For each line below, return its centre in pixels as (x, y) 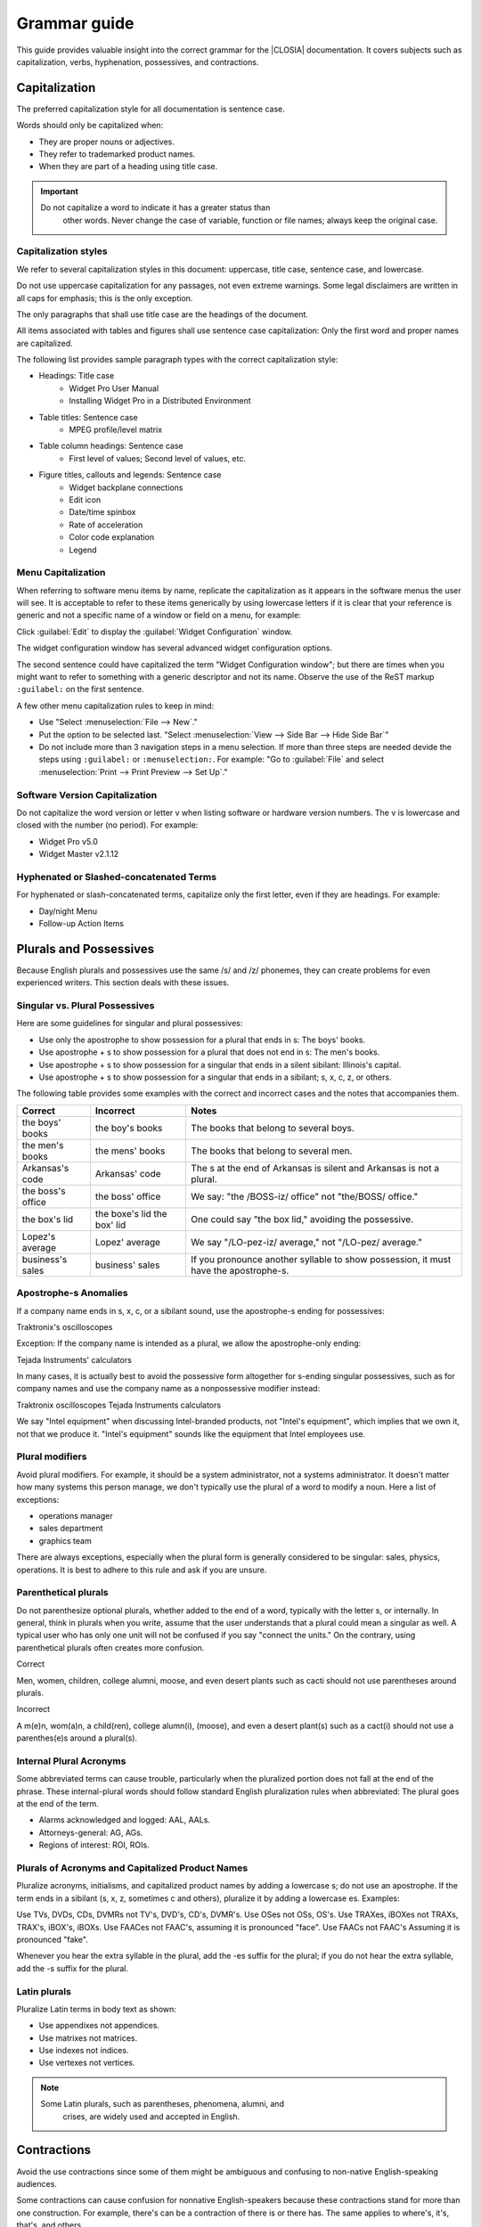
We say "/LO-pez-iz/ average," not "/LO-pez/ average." (307, 1242)
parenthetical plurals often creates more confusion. (110, 1647)
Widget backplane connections (126, 487)
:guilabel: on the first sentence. (80, 689)
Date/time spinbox (102, 512)
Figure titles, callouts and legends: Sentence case (130, 475)
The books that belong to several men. (272, 1151)
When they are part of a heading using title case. (128, 167)
